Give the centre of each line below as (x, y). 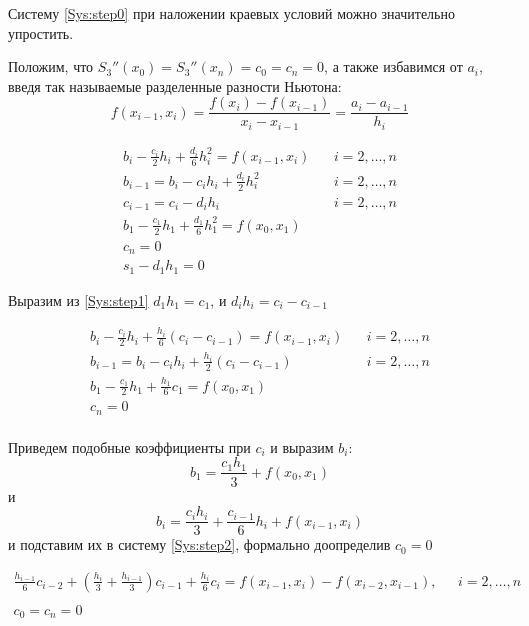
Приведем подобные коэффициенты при (129, 446)
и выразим (302, 446)
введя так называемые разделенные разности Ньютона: (175, 85)
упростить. (41, 32)
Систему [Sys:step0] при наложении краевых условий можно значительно (231, 13)
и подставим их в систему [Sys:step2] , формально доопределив (199, 544)
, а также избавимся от (393, 66)
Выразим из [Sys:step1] (78, 299)
